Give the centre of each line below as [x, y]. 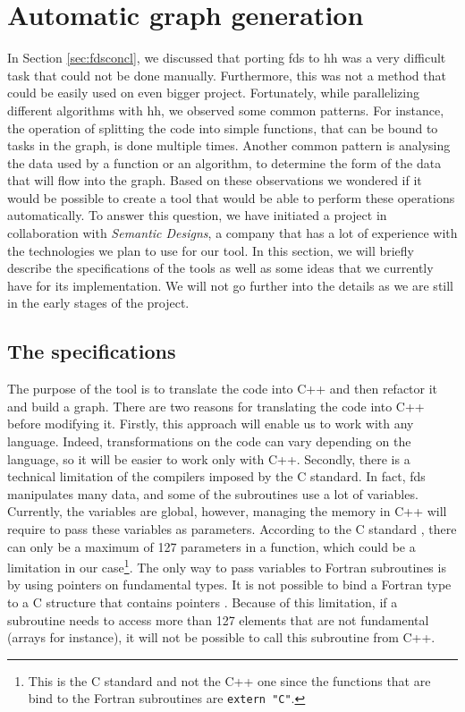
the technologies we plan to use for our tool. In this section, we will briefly [211, 250]
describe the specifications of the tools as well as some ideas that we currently [220, 268]
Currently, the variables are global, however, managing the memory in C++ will [227, 511]
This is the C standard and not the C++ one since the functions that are [229, 680]
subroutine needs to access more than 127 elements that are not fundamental [218, 619]
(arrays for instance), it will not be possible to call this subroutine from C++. [221, 637]
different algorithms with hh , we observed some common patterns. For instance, [226, 110]
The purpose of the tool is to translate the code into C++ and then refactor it [223, 389]
